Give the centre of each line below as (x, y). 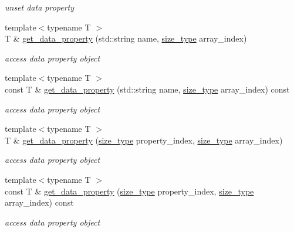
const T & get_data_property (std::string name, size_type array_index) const (147, 89)
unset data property (40, 7)
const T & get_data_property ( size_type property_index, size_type (129, 191)
